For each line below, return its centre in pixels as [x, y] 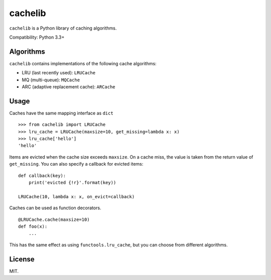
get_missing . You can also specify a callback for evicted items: [76, 164]
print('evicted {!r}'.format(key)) [72, 183]
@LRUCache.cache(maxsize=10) [54, 219]
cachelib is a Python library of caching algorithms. [63, 28]
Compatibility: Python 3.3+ [37, 37]
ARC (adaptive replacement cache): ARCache [69, 87]
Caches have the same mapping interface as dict [61, 113]
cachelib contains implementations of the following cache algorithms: [83, 63]
